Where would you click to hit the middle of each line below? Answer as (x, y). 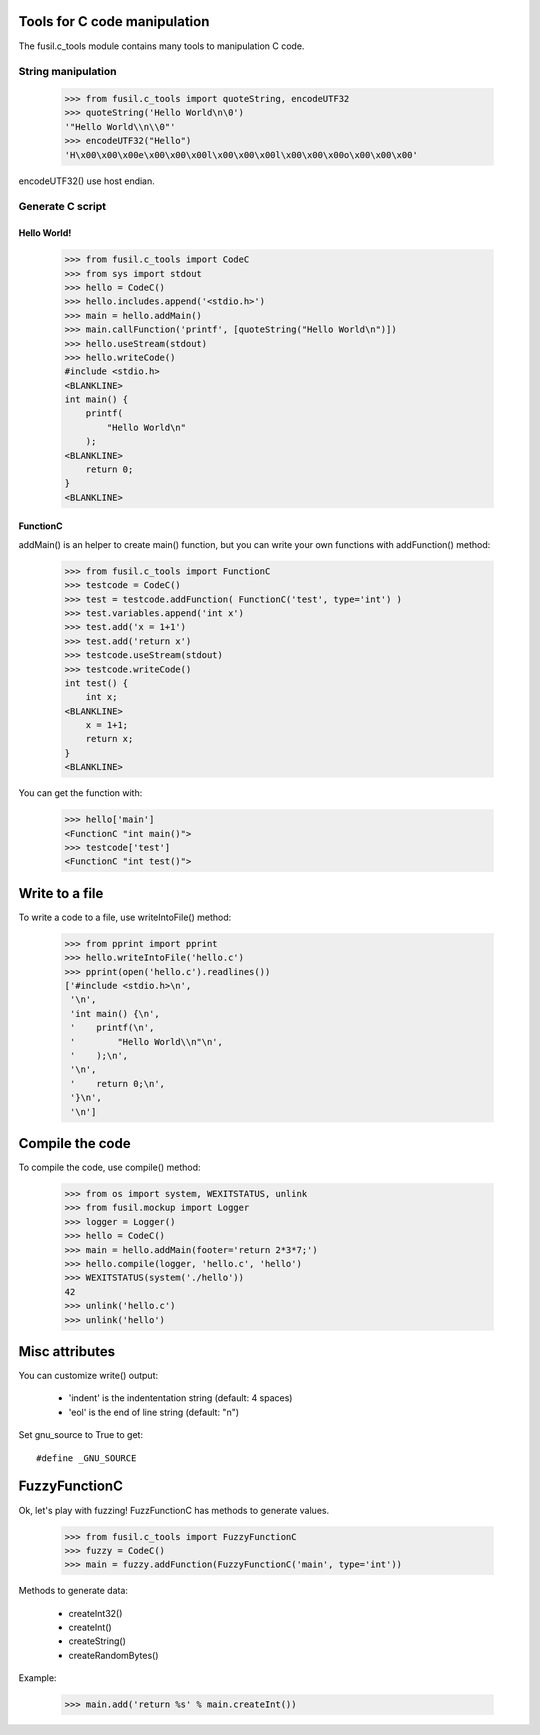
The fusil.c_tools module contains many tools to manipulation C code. (161, 46)
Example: (37, 1678)
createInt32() (95, 1613)
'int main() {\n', (115, 1013)
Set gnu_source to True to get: (81, 1435)
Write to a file (61, 893)
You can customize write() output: (88, 1376)
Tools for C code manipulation (114, 21)
